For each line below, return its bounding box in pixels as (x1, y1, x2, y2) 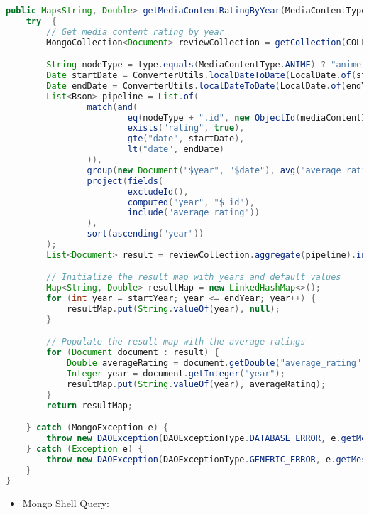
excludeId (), (127, 186, 189, 197)
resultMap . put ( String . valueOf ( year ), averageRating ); (66, 379, 326, 389)
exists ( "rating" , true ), (127, 123, 245, 134)
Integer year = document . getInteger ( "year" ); (66, 369, 285, 379)
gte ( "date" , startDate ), (127, 134, 245, 144)
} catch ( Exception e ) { (26, 444, 143, 454)
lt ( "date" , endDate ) (127, 144, 224, 155)
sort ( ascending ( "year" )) (87, 229, 204, 239)
